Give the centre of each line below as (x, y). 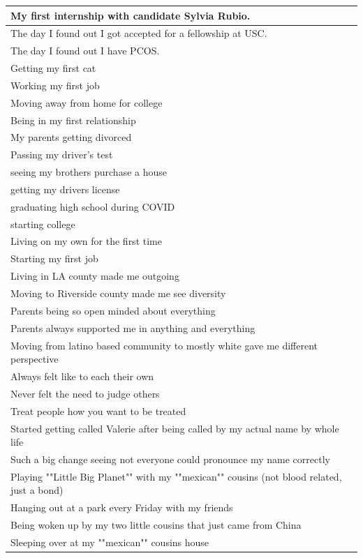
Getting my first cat (53, 68)
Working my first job (55, 85)
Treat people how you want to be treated (98, 410)
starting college (43, 224)
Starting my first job (54, 258)
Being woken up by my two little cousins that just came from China (156, 525)
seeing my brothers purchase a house (89, 172)
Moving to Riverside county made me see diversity (118, 293)
